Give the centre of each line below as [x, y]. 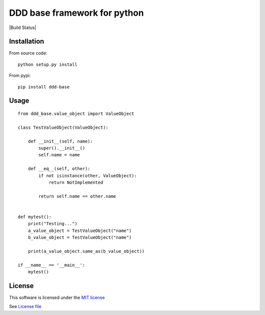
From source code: [28, 53]
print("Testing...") [53, 224]
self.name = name [59, 155]
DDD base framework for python [77, 13]
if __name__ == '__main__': [52, 265]
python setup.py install [48, 64]
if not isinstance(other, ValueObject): [88, 175]
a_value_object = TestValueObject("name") [80, 230]
